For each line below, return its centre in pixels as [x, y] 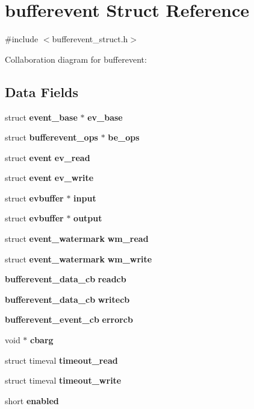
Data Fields [42, 91]
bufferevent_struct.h [90, 39]
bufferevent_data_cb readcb [66, 279]
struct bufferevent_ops [51, 137]
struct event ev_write [49, 178]
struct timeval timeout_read [61, 360]
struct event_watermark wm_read [77, 239]
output [88, 218]
